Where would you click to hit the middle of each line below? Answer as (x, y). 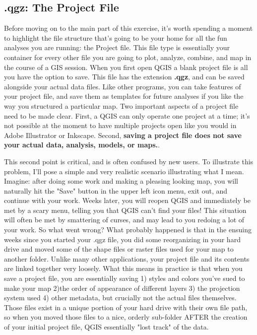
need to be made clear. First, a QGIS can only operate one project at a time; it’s (127, 115)
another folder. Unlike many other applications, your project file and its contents (127, 258)
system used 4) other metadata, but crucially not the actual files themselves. (120, 298)
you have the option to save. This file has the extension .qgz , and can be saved (124, 77)
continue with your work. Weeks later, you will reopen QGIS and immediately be (127, 200)
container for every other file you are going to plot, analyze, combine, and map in (128, 57)
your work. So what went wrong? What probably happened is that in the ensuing (128, 230)
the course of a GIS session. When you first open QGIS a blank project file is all (126, 67)
